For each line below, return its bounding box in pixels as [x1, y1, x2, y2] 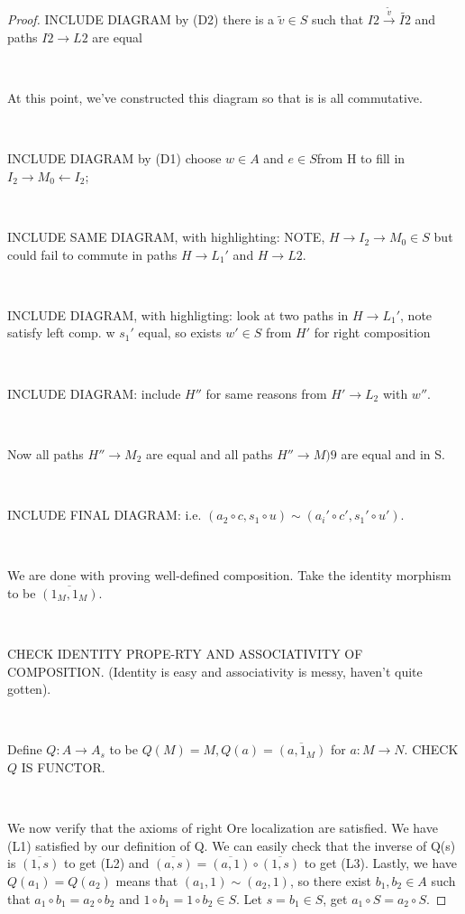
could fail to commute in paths [7, 245, 178, 263]
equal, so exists [138, 323, 222, 342]
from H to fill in [316, 149, 406, 168]
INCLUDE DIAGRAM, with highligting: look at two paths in [7, 305, 349, 324]
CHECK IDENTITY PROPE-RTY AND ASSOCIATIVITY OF [7, 644, 363, 663]
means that [115, 871, 178, 890]
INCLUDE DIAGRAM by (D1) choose [7, 149, 222, 168]
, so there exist [289, 871, 371, 890]
